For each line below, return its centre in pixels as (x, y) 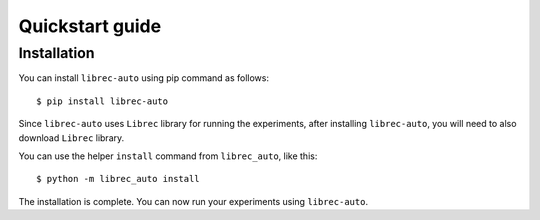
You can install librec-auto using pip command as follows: (144, 78)
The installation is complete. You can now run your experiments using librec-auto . (193, 201)
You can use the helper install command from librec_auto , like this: (168, 156)
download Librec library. (71, 137)
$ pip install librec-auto (102, 101)
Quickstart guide (90, 26)
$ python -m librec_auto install (118, 179)
